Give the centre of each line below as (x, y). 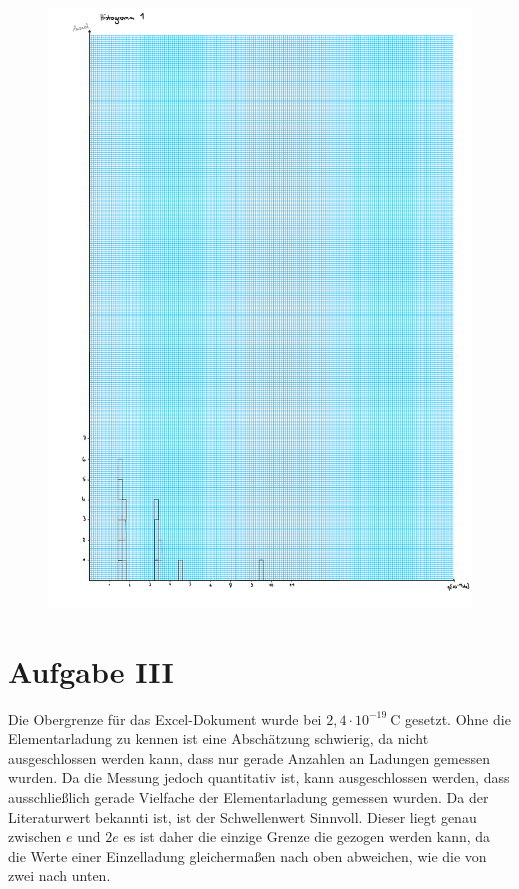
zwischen (35, 836)
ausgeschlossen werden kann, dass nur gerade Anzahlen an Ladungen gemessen (249, 757)
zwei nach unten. (59, 875)
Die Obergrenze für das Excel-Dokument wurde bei (165, 718)
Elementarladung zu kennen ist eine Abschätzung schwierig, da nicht (218, 738)
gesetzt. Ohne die (458, 718)
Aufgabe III (91, 670)
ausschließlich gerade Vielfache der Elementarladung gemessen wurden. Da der (248, 797)
